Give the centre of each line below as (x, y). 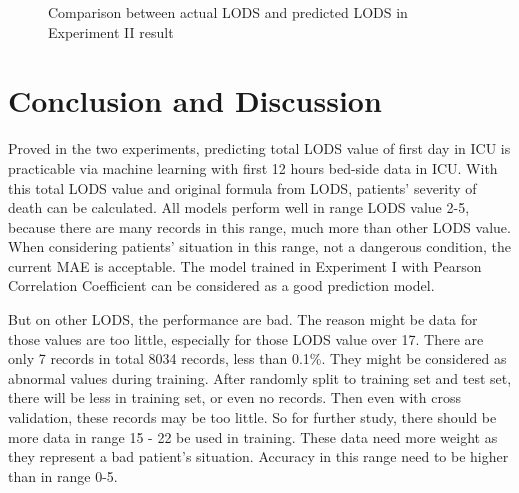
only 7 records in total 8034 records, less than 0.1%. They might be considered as (257, 358)
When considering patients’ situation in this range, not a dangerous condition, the (260, 246)
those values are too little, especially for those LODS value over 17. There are (246, 338)
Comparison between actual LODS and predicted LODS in (228, 12)
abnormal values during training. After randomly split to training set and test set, (260, 377)
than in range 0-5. (63, 475)
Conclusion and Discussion (195, 100)
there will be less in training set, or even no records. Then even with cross (234, 397)
